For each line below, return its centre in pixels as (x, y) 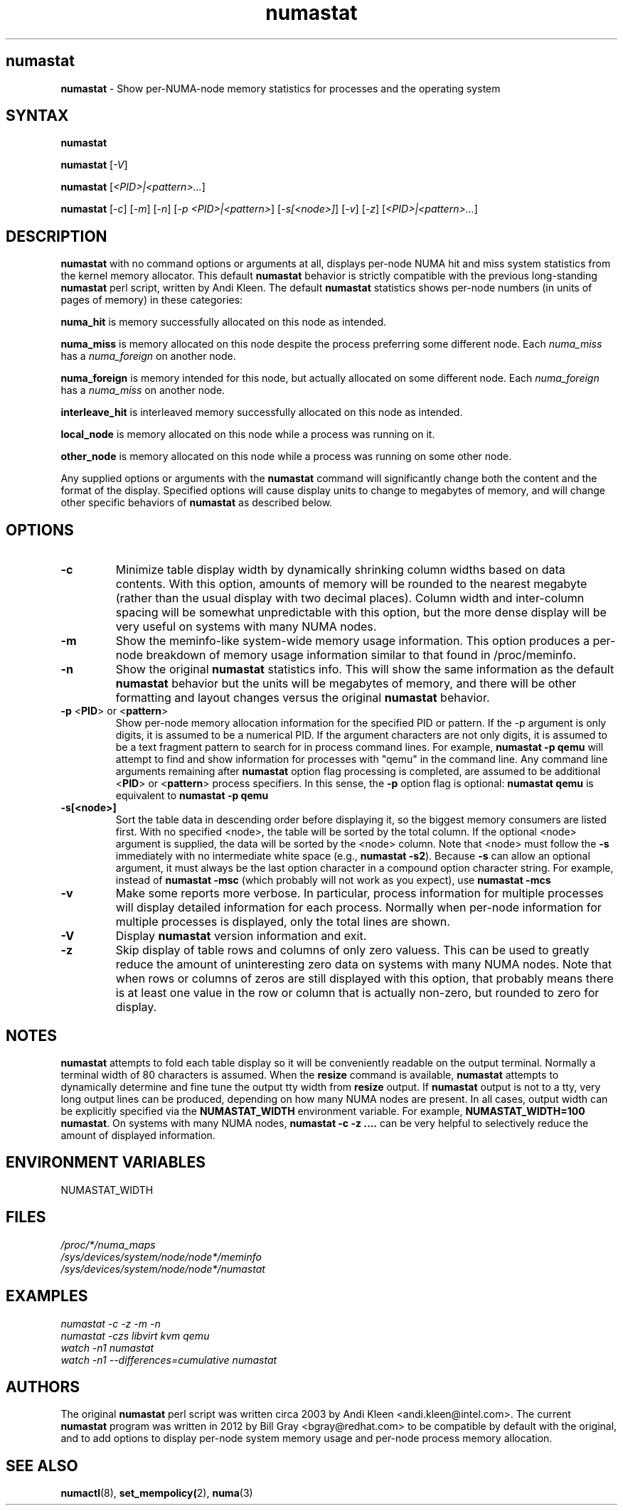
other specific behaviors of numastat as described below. (197, 503)
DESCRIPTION (57, 236)
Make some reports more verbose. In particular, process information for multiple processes (360, 893)
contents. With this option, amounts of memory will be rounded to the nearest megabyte (351, 584)
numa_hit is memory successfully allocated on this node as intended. (223, 322)
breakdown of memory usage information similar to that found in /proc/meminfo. (361, 655)
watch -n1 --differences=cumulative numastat (169, 1360)
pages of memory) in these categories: (152, 300)
